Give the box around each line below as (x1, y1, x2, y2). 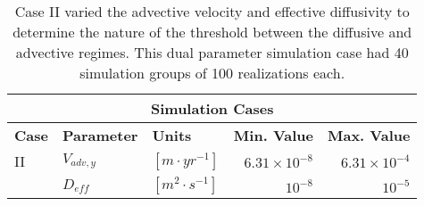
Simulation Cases (150, 98, 274, 119)
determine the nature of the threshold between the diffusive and (12, 21, 412, 42)
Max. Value (327, 125, 411, 145)
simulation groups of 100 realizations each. (79, 62, 345, 83)
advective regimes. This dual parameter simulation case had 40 (15, 42, 409, 62)
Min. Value (233, 125, 313, 145)
